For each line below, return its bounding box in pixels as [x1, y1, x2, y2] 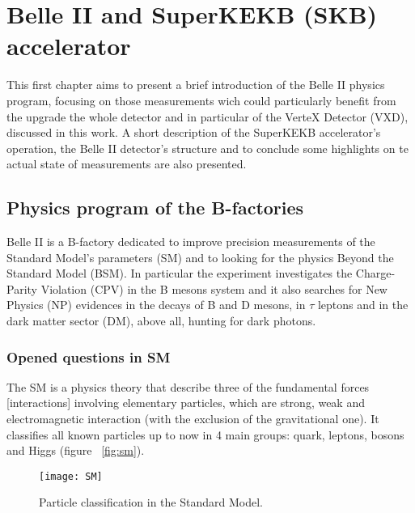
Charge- [355, 265, 396, 282]
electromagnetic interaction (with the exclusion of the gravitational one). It [6, 410, 379, 427]
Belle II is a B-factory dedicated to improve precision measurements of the [6, 233, 375, 250]
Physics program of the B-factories [6, 195, 304, 220]
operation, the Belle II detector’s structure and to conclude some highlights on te [6, 139, 409, 156]
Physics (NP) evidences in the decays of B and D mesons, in [6, 296, 306, 313]
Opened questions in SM [6, 346, 171, 367]
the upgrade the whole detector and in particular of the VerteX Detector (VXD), [6, 108, 409, 125]
